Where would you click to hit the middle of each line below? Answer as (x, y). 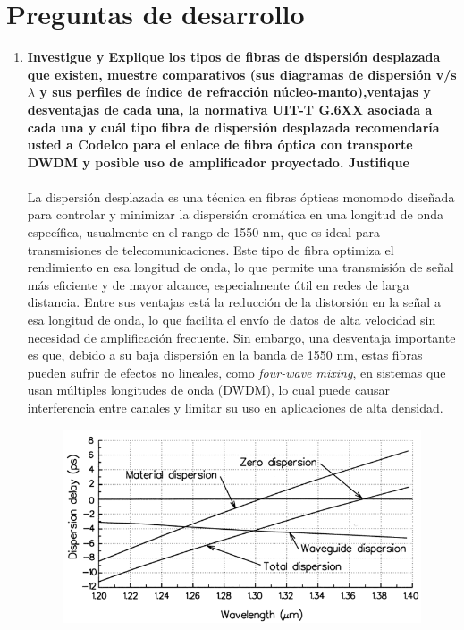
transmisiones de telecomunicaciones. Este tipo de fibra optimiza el (211, 249)
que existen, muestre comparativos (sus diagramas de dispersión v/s (242, 74)
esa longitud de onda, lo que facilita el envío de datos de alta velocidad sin (232, 320)
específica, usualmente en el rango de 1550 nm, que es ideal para (204, 232)
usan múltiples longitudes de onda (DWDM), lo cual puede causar (208, 390)
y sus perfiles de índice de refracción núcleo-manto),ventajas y (235, 92)
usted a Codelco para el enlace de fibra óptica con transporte (220, 145)
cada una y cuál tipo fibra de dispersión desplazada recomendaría (233, 127)
